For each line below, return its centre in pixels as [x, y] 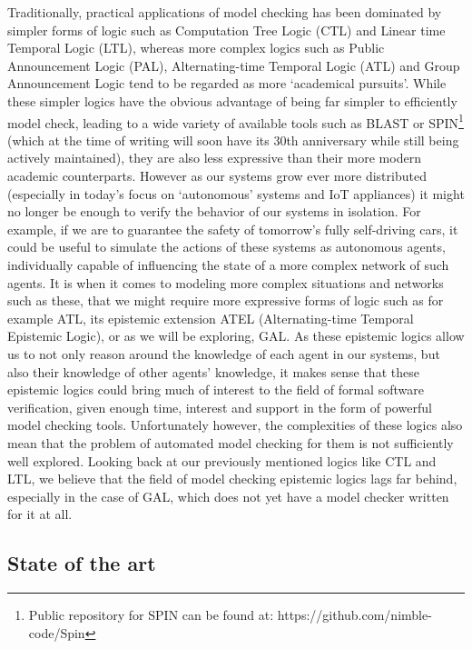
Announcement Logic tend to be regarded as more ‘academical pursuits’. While [227, 83]
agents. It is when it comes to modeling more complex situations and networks [226, 282]
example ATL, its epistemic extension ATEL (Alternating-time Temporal [211, 318]
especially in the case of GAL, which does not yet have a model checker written [228, 496]
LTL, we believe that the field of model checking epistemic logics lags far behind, [232, 479]
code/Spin [57, 632]
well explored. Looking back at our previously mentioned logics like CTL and [222, 460]
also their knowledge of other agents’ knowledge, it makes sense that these [213, 371]
